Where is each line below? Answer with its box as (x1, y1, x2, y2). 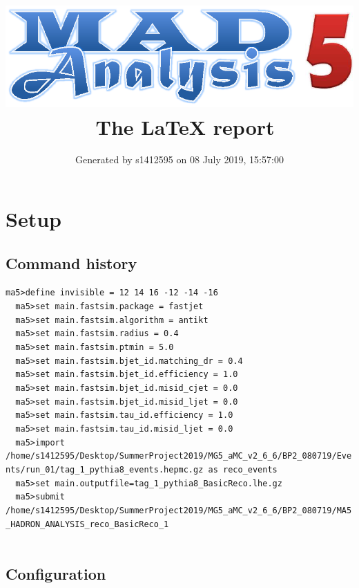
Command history (6, 252, 137, 273)
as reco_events (208, 464, 278, 475)
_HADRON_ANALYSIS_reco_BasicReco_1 (6, 519, 169, 529)
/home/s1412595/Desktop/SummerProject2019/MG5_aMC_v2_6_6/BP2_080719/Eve (6, 451, 352, 461)
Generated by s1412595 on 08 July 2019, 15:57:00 (75, 152, 284, 167)
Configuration (6, 563, 106, 585)
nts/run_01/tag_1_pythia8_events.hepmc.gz (6, 464, 204, 475)
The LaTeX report (95, 112, 275, 140)
